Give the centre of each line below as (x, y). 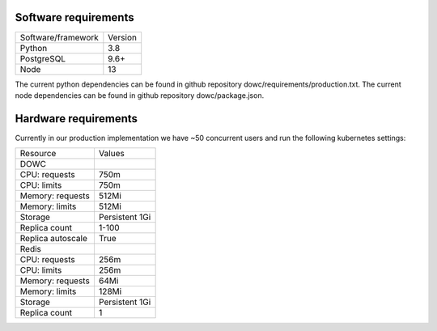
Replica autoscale (54, 239)
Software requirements (74, 17)
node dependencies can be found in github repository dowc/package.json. (140, 95)
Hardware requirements (76, 119)
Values (111, 154)
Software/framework (59, 37)
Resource (38, 154)
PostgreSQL (43, 58)
